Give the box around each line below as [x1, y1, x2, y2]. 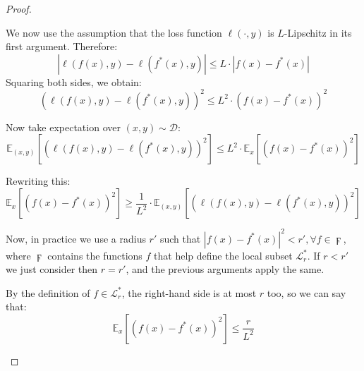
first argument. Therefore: [6, 39, 118, 54]
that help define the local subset [154, 248, 293, 262]
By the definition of [6, 285, 90, 300]
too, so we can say [267, 285, 346, 300]
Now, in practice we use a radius [6, 231, 146, 245]
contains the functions [47, 248, 142, 262]
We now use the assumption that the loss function [6, 25, 222, 39]
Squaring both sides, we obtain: [6, 74, 142, 89]
